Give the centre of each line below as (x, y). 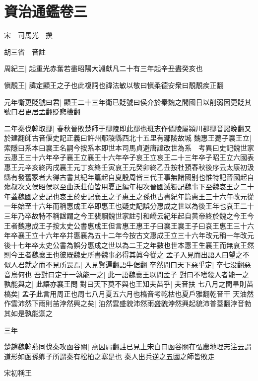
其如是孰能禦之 (28, 313)
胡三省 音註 (25, 51)
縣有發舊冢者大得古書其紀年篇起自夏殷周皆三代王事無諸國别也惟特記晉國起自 (129, 177)
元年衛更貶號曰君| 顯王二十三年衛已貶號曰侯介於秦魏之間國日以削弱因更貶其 (128, 102)
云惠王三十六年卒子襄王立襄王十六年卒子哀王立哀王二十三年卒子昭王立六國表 (129, 157)
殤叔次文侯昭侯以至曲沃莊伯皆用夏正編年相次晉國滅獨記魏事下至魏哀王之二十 (129, 187)
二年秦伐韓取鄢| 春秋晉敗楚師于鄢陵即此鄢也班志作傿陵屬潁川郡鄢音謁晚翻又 (128, 128)
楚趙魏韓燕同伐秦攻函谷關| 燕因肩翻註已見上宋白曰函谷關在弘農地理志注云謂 (128, 346)
